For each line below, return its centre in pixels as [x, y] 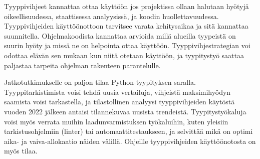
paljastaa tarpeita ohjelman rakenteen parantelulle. [82, 65]
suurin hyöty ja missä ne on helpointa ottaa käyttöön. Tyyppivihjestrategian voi [127, 45]
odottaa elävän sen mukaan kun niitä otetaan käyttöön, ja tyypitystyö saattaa [124, 55]
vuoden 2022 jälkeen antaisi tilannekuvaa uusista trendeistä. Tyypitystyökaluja [125, 111]
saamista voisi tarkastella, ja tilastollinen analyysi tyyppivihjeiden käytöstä [119, 102]
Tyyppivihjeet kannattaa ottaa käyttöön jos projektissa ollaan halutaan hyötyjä [126, 6]
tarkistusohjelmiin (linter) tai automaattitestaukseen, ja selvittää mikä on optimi [128, 131]
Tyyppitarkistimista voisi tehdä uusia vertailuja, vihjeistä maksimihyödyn [117, 92]
